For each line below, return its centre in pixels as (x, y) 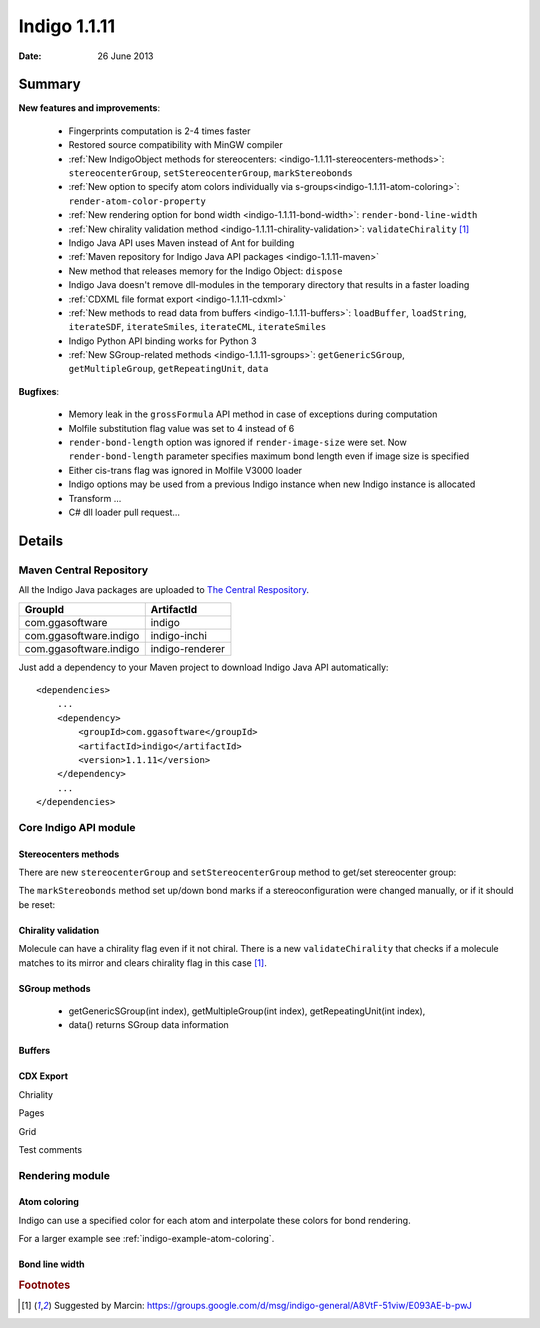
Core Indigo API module (77, 827)
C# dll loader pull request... (124, 512)
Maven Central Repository (83, 570)
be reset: (37, 904)
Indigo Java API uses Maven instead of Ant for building (181, 242)
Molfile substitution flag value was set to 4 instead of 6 (181, 428)
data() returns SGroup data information (148, 1025)
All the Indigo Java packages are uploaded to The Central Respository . (164, 590)
